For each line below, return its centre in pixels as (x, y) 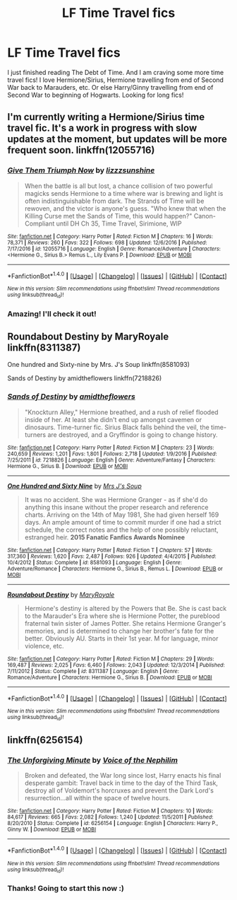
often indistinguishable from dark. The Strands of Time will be (114, 201)
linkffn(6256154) (45, 740)
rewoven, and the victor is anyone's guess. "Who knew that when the (125, 208)
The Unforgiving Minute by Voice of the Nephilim (93, 760)
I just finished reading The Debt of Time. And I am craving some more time (116, 72)
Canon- (205, 216)
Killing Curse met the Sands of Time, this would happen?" (108, 216)
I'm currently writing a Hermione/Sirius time (106, 117)
